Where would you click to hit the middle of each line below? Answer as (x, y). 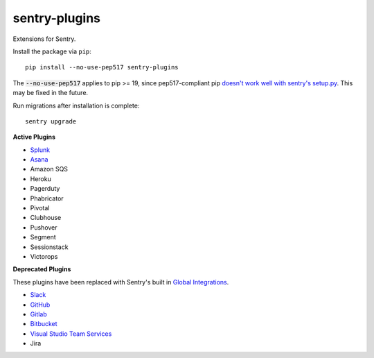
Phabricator (47, 198)
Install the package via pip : (52, 51)
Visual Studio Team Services (71, 334)
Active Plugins (34, 137)
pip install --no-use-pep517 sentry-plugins (102, 67)
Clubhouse (46, 218)
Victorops (44, 256)
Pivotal (40, 208)
